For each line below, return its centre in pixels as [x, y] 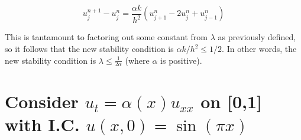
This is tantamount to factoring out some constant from [106, 37]
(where [137, 60]
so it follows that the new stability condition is [89, 48]
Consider [42, 101]
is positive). [181, 60]
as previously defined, [257, 37]
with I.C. [42, 124]
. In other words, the [259, 48]
